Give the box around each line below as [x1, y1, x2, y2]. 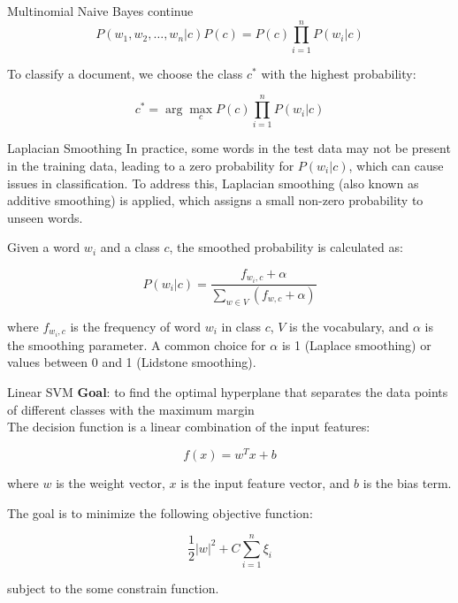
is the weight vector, [56, 473, 165, 492]
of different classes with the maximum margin [7, 400, 255, 418]
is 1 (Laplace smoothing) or [281, 335, 431, 354]
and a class [100, 238, 160, 256]
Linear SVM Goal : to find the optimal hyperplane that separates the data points [7, 383, 448, 401]
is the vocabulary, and [289, 317, 409, 335]
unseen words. [7, 208, 83, 226]
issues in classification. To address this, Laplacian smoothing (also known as [7, 173, 419, 192]
